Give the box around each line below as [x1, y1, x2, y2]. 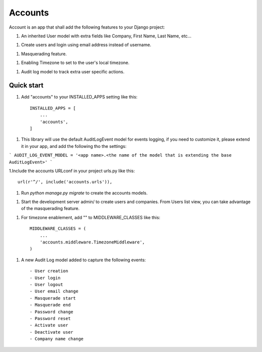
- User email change [30, 288, 79, 294]
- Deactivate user [30, 329, 74, 335]
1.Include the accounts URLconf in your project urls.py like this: [9, 168, 135, 174]
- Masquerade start [30, 295, 76, 301]
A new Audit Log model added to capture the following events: [21, 257, 146, 263]
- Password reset [30, 316, 71, 321]
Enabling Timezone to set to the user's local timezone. [21, 60, 130, 65]
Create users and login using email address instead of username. [21, 42, 151, 48]
